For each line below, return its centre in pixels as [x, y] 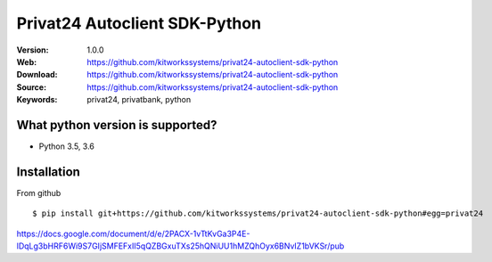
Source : [32, 87]
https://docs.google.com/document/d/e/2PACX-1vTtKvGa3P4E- [133, 233]
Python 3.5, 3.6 [67, 146]
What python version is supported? [117, 125]
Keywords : [37, 100]
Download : [37, 75]
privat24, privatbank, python [139, 100]
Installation [48, 172]
